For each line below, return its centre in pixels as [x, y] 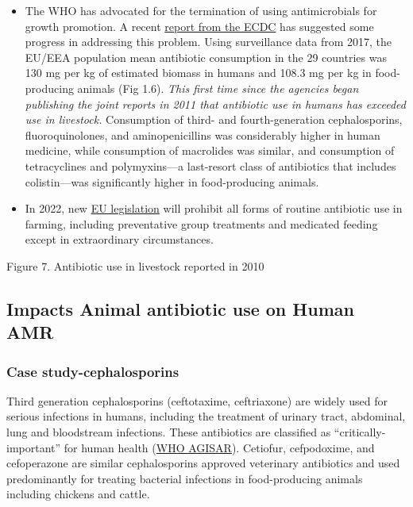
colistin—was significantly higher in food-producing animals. [172, 181]
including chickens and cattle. [78, 494]
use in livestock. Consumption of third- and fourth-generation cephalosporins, [214, 119]
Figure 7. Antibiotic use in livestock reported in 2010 [135, 265]
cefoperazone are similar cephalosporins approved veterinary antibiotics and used [203, 463]
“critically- [360, 432]
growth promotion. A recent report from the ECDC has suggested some [199, 26]
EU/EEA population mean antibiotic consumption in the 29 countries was [206, 57]
